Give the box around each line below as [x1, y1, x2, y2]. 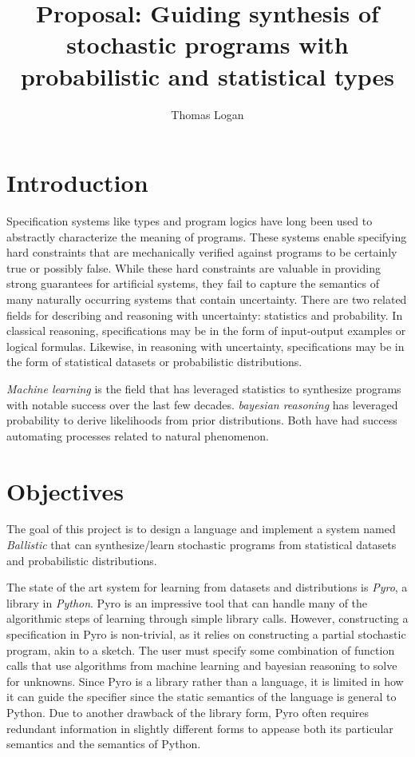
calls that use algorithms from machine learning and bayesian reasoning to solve [6, 657, 397, 674]
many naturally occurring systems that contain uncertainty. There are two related [6, 291, 407, 307]
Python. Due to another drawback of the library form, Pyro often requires [6, 704, 370, 720]
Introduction [6, 166, 148, 199]
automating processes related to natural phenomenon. [6, 427, 269, 444]
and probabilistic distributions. [6, 552, 157, 568]
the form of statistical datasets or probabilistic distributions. [6, 353, 302, 370]
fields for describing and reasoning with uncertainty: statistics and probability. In [6, 306, 403, 323]
